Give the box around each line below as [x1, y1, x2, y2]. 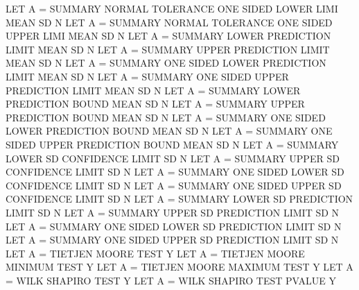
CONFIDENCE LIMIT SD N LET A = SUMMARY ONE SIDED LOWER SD [6, 164, 344, 179]
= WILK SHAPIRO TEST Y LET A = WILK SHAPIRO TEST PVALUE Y [6, 273, 336, 287]
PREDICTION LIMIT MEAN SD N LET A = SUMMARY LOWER [6, 83, 301, 97]
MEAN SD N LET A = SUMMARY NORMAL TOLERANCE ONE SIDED [6, 15, 333, 29]
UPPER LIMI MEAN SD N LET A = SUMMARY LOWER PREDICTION [6, 28, 331, 43]
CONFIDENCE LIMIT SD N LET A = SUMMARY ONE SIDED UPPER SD [6, 178, 342, 192]
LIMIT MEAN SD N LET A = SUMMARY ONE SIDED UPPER [6, 69, 289, 83]
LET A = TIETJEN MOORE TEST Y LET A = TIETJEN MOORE [6, 246, 305, 260]
